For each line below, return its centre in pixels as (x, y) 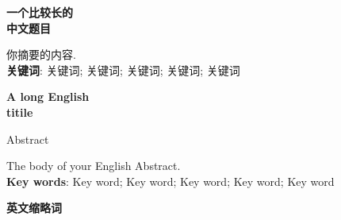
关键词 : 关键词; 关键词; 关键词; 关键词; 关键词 (123, 69)
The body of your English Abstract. (94, 166)
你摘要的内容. (41, 54)
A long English (48, 96)
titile (20, 112)
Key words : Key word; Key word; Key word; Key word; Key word (170, 181)
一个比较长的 (40, 12)
